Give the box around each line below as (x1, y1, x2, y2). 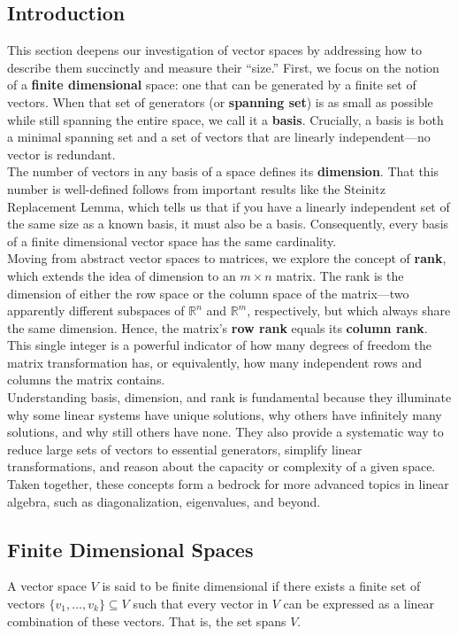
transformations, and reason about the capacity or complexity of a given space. (7, 457, 436, 476)
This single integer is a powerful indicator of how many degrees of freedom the (7, 336, 431, 354)
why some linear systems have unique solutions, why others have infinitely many (7, 405, 442, 423)
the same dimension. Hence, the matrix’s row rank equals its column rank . (7, 318, 428, 337)
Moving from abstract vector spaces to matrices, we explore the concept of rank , (7, 249, 447, 268)
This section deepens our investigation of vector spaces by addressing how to (7, 41, 422, 59)
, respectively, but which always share (247, 301, 451, 320)
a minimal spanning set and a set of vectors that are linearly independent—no (7, 128, 431, 146)
